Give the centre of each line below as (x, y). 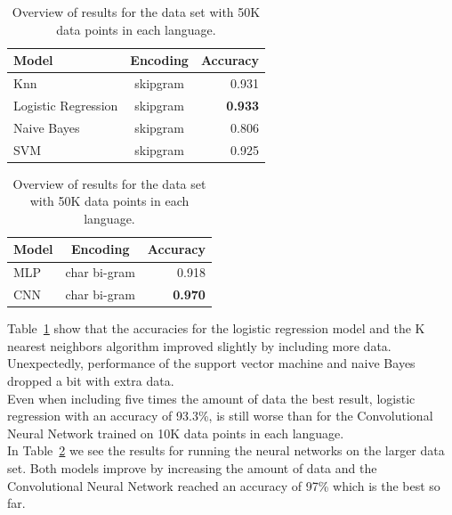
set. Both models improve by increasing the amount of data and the (192, 467)
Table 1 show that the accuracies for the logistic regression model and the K (216, 328)
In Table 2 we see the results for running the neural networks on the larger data (226, 450)
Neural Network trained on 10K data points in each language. (176, 433)
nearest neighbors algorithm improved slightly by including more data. (199, 345)
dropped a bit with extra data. (91, 380)
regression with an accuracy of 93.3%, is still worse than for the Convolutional (220, 416)
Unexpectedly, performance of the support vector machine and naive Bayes (211, 363)
